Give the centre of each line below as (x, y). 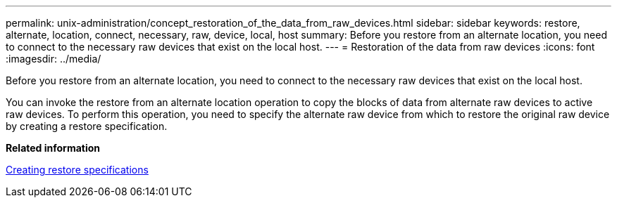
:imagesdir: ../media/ (54, 59)
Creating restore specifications (77, 170)
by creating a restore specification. (87, 126)
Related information (53, 148)
